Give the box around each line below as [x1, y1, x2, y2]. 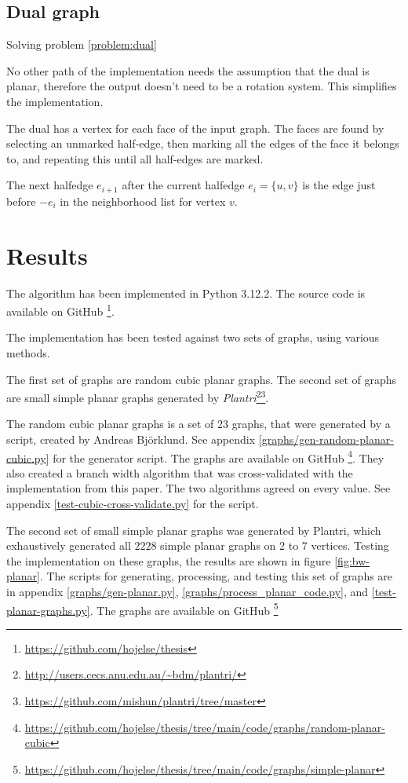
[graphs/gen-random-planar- [258, 431, 394, 447]
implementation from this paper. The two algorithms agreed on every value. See [6, 480, 391, 496]
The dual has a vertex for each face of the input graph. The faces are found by [6, 119, 384, 136]
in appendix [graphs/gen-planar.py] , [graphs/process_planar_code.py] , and [6, 584, 369, 599]
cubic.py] [6, 449, 49, 466]
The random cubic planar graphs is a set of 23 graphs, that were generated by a [6, 415, 391, 432]
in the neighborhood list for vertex [60, 192, 226, 209]
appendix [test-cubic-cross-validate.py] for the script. [6, 496, 259, 512]
